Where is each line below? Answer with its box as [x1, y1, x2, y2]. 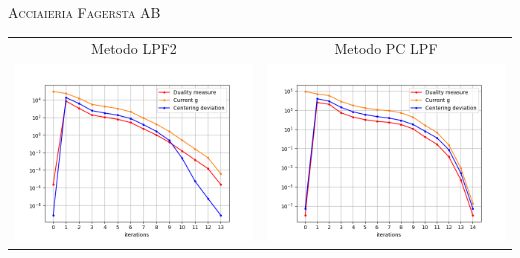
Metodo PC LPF [334, 38, 438, 59]
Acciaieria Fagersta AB [8, 2, 161, 22]
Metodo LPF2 [91, 38, 177, 59]
